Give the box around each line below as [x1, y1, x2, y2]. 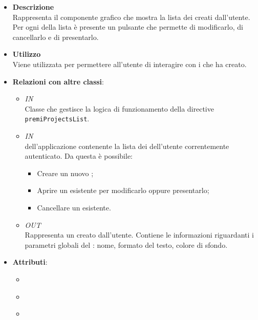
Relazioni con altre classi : [12, 76, 104, 87]
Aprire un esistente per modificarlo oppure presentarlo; [37, 185, 209, 196]
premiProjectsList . [25, 113, 90, 124]
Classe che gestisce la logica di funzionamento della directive [25, 103, 214, 114]
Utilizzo [12, 49, 41, 59]
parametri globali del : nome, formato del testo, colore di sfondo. [25, 239, 228, 250]
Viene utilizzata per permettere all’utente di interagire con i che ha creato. [12, 58, 247, 69]
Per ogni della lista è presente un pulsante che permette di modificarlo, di [12, 22, 243, 32]
